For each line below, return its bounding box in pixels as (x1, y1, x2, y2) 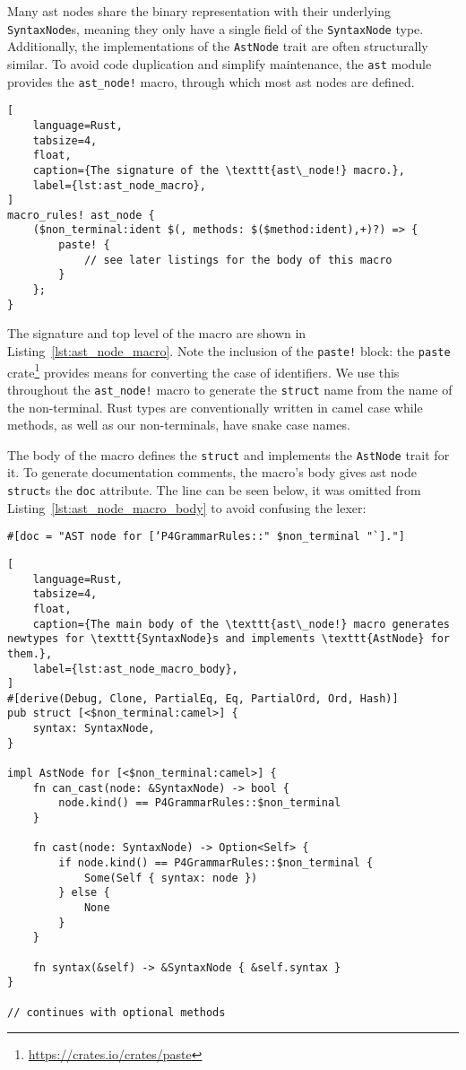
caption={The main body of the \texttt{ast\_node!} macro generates (32, 617, 450, 631)
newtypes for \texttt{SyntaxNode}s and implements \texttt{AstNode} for (7, 632, 450, 646)
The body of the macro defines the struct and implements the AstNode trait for (7, 445, 450, 464)
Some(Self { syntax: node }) (83, 871, 258, 884)
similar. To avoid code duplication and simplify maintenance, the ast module (7, 54, 432, 73)
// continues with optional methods (7, 1005, 226, 1019)
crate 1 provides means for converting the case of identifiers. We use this (7, 360, 400, 381)
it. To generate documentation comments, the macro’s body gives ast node (7, 463, 417, 482)
